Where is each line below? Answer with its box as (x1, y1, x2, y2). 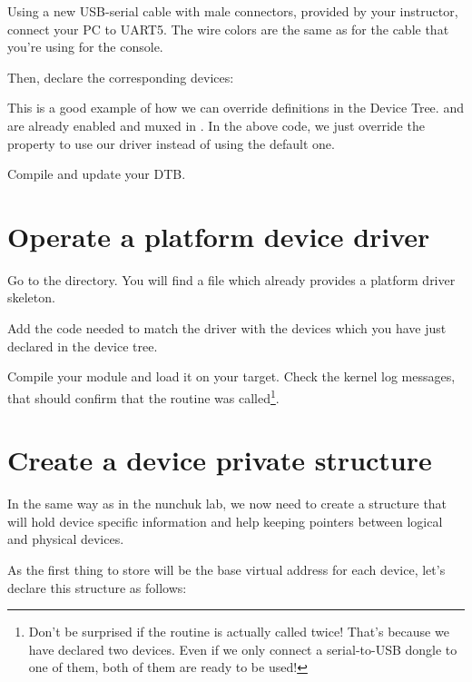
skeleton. (7, 288, 55, 307)
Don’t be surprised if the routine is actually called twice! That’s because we (28, 622, 449, 641)
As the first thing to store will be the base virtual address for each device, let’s (7, 560, 446, 578)
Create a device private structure (7, 441, 432, 479)
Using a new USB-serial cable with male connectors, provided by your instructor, (7, 2, 458, 20)
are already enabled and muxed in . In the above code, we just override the (7, 115, 425, 134)
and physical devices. (7, 529, 124, 549)
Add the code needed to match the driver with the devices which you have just (7, 319, 447, 338)
